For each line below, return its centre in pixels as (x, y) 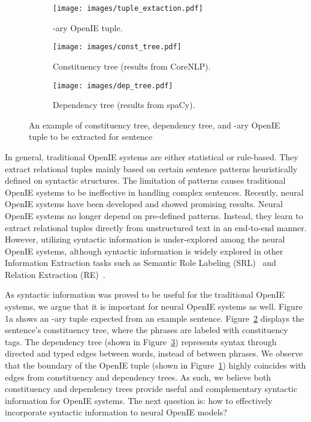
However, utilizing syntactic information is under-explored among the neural (145, 239)
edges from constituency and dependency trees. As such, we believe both (138, 377)
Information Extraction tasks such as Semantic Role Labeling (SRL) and (141, 263)
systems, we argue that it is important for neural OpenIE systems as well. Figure (154, 306)
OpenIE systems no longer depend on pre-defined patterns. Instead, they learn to (154, 215)
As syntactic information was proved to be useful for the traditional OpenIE (145, 294)
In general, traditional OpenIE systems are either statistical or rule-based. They (152, 156)
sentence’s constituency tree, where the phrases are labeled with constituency (147, 330)
